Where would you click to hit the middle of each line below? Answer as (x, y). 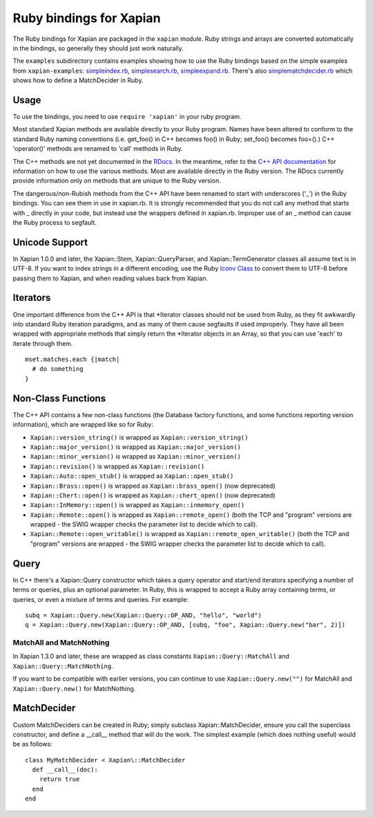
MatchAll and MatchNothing (61, 643)
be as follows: (32, 744)
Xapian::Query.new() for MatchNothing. (74, 688)
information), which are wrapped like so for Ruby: (83, 425)
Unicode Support (50, 242)
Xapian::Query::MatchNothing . (63, 666)
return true (59, 779)
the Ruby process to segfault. (55, 222)
